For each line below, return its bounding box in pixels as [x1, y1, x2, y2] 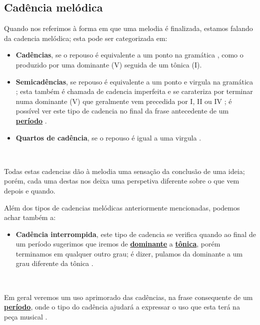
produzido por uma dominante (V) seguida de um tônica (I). [15, 59, 202, 69]
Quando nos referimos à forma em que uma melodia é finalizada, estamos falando [4, 23, 253, 33]
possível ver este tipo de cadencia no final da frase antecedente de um [15, 105, 229, 116]
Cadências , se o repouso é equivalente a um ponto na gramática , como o [15, 49, 243, 60]
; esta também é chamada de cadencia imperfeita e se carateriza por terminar [15, 86, 253, 96]
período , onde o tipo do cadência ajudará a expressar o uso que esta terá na [4, 301, 240, 312]
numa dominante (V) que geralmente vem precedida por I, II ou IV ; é [15, 95, 232, 106]
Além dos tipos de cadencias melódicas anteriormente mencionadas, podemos [4, 202, 240, 212]
